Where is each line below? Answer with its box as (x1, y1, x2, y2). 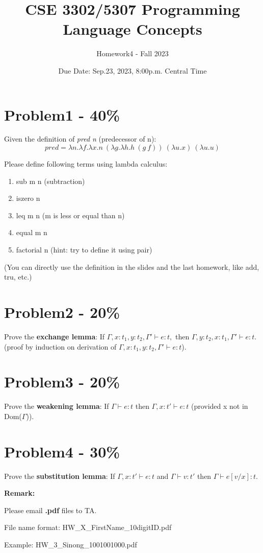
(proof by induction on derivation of (4, 341, 117, 352)
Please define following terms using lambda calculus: (4, 158, 168, 169)
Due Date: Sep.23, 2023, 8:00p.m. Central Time (58, 65, 207, 76)
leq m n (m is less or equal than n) (16, 210, 125, 220)
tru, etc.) (4, 271, 32, 282)
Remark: (4, 488, 35, 498)
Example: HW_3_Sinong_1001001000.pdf (4, 539, 137, 549)
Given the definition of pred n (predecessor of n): (4, 133, 156, 144)
